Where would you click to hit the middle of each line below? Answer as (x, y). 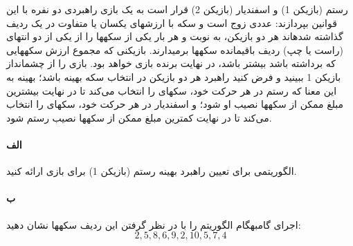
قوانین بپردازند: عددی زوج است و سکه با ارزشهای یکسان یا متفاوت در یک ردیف (172, 22)
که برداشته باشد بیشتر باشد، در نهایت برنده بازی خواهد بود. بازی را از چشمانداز (171, 63)
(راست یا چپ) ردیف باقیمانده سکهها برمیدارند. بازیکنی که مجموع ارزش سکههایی (175, 49)
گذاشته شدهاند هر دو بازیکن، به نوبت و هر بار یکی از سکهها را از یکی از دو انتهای (175, 36)
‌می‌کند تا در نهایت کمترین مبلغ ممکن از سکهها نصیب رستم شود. (139, 117)
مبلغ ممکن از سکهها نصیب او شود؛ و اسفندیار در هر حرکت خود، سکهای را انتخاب (175, 104)
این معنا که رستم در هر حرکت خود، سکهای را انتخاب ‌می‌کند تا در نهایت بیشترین (172, 90)
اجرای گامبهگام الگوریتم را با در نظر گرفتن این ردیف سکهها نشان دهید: (154, 224)
